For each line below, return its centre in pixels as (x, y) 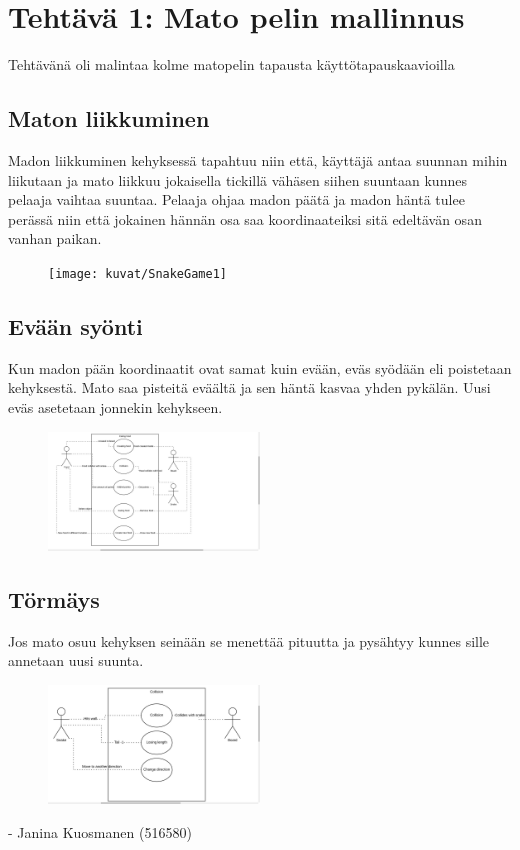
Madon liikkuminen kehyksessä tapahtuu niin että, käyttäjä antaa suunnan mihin (258, 159)
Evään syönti (75, 325)
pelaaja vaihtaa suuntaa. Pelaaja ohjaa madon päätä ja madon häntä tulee (236, 199)
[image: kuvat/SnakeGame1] (137, 273)
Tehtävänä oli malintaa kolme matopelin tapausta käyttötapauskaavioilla (231, 64)
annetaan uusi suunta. (76, 660)
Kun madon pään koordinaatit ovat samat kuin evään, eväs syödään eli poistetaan (260, 367)
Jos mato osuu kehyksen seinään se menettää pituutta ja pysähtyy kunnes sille (249, 640)
